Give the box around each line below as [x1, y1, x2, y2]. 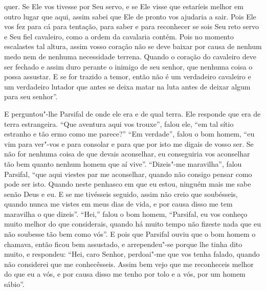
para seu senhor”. [4, 91, 58, 102]
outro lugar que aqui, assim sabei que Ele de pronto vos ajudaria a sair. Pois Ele [4, 11, 256, 21]
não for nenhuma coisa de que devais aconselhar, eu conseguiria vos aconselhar [4, 148, 250, 159]
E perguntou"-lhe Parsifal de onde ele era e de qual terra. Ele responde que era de [4, 108, 261, 119]
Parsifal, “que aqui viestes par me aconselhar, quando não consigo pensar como [4, 168, 252, 179]
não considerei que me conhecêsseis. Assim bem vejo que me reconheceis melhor [4, 258, 254, 269]
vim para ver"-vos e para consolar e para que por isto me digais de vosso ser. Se [4, 138, 254, 149]
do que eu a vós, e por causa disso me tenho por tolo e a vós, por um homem [4, 268, 246, 279]
